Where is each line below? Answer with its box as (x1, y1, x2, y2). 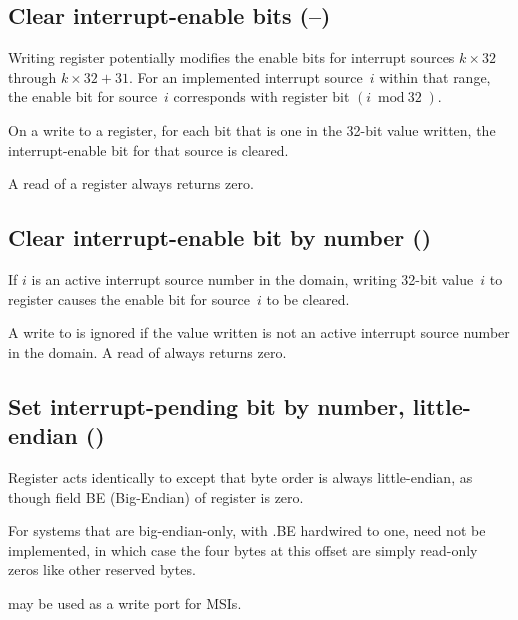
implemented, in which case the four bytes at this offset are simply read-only (8, 539, 478, 560)
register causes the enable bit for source (8, 288, 250, 309)
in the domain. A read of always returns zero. (8, 341, 287, 362)
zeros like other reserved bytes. (8, 559, 196, 580)
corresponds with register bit (173, 86, 350, 107)
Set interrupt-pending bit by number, (8, 390, 405, 421)
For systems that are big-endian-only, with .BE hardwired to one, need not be (8, 520, 486, 541)
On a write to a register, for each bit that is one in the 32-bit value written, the (8, 119, 496, 140)
